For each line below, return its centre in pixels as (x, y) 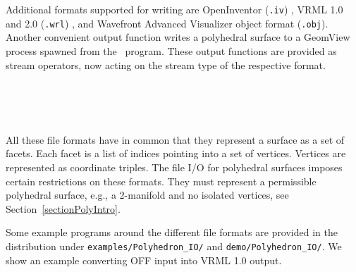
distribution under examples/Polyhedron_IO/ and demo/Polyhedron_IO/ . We (174, 246)
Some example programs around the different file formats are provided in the (172, 232)
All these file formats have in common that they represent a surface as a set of (175, 139)
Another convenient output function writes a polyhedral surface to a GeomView (178, 37)
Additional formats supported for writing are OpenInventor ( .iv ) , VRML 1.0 (174, 9)
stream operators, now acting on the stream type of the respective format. (166, 64)
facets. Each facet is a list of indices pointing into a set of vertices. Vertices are (176, 153)
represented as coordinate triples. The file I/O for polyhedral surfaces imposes (174, 167)
